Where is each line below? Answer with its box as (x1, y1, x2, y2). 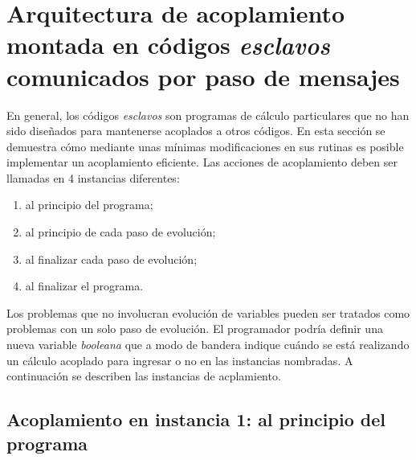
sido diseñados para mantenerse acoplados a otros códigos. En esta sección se (6, 122, 385, 139)
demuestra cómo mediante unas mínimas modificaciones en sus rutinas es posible (6, 138, 404, 154)
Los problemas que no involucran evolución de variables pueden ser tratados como (6, 304, 410, 321)
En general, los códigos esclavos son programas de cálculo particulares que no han (6, 106, 410, 123)
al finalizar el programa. (25, 277, 144, 294)
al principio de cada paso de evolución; (25, 224, 216, 240)
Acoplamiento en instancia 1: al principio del (6, 407, 385, 432)
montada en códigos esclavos (6, 28, 330, 62)
